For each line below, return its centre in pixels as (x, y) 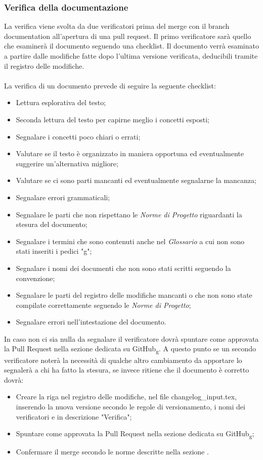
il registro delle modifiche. (44, 65)
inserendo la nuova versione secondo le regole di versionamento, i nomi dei (130, 406)
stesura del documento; (52, 224)
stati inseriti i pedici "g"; (54, 251)
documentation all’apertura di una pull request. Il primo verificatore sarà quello (128, 36)
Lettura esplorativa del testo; (61, 102)
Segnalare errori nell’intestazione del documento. (91, 322)
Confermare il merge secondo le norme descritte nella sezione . (112, 452)
